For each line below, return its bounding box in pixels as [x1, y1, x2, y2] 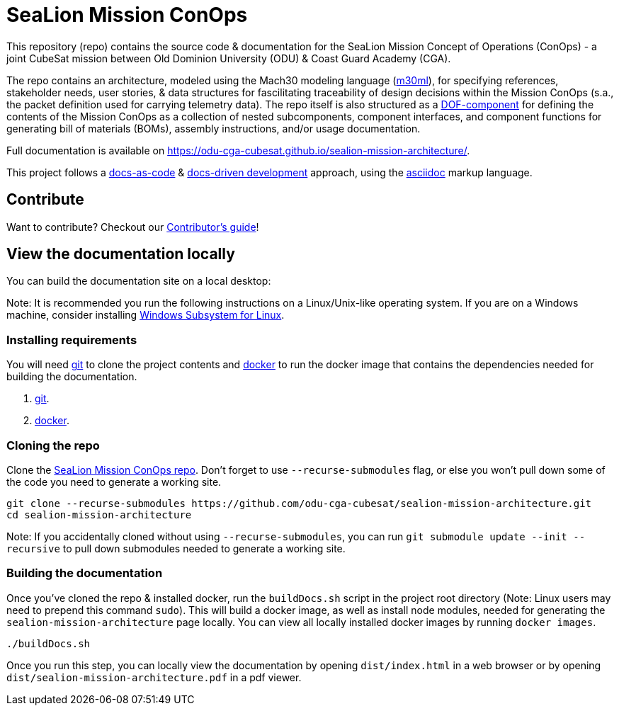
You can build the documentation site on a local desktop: [6, 275, 271, 288]
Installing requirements [6, 332, 137, 347]
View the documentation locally [6, 245, 235, 263]
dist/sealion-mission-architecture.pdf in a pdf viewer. [6, 671, 302, 683]
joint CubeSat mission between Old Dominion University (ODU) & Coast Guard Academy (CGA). [6, 52, 451, 64]
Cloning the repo [6, 438, 100, 453]
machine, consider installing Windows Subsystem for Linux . [6, 309, 285, 322]
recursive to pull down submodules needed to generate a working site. [6, 542, 346, 554]
